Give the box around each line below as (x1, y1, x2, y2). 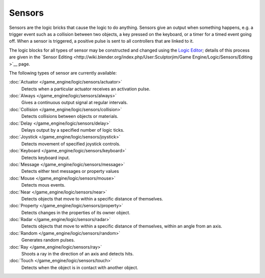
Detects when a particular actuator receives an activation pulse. (21, 86, 151, 92)
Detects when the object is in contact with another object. (21, 264, 138, 270)
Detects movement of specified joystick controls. (21, 140, 121, 147)
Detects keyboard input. (21, 155, 70, 161)
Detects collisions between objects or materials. (21, 113, 119, 119)
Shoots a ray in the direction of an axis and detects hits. (21, 251, 134, 257)
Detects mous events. (21, 182, 66, 188)
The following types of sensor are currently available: (9, 70, 117, 76)
